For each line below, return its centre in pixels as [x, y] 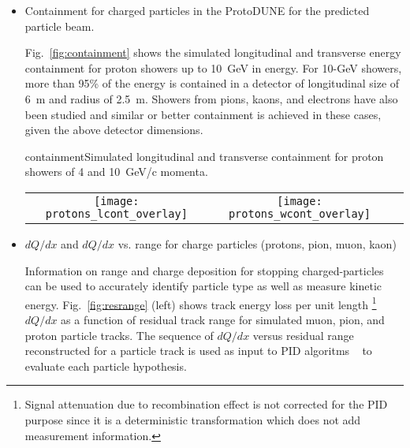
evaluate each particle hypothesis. [106, 366]
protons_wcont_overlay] [299, 213]
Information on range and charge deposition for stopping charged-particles [204, 270]
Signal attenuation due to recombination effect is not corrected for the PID [206, 404]
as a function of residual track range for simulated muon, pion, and [223, 319]
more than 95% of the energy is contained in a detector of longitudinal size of [212, 83]
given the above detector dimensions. [114, 130]
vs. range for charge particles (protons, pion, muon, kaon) [257, 243]
